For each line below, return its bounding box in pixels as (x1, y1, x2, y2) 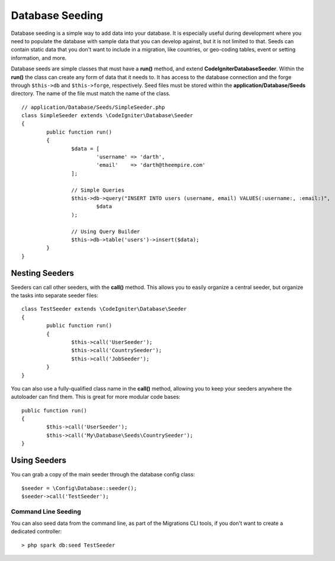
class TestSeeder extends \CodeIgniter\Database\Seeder (21, 305, 187, 312)
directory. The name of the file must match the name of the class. (11, 90, 171, 97)
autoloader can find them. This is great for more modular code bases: (11, 394, 181, 401)
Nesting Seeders (11, 268, 74, 278)
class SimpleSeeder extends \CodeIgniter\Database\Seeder (21, 112, 194, 119)
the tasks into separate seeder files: (11, 292, 99, 299)
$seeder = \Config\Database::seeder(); (21, 485, 137, 491)
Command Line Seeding (11, 507, 81, 515)
